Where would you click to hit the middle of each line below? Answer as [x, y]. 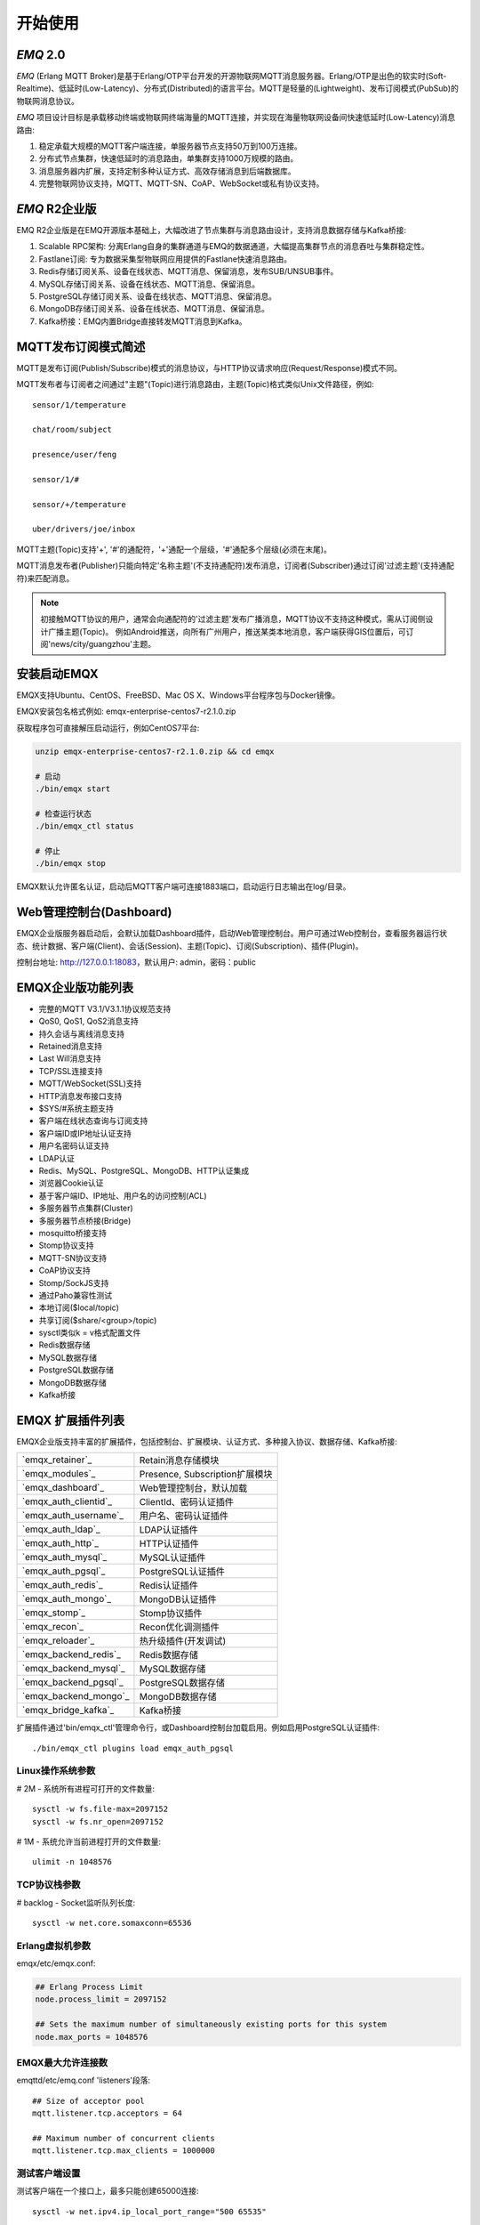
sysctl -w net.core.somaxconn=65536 [112, 1923]
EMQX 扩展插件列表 [71, 1420]
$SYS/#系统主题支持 [76, 1109]
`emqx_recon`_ [53, 1627]
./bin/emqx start [73, 789]
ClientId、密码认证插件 [187, 1502]
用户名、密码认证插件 [184, 1516]
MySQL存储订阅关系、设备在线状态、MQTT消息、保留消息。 [149, 284]
